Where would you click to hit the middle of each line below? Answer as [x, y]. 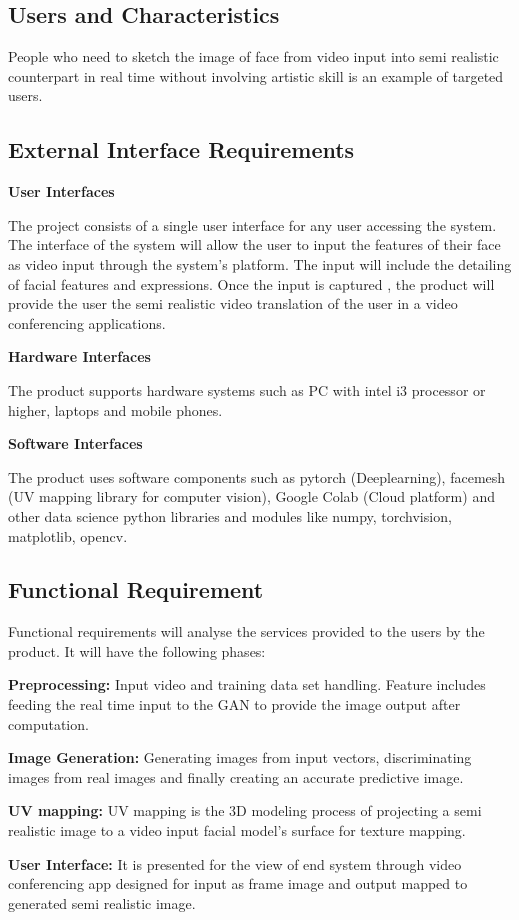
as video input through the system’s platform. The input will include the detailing [260, 263]
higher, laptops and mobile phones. [115, 409]
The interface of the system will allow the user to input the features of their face [254, 244]
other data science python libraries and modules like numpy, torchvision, [230, 515]
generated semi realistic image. [102, 902]
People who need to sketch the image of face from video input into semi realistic [253, 56]
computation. [48, 723]
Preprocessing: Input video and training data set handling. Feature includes [247, 684]
